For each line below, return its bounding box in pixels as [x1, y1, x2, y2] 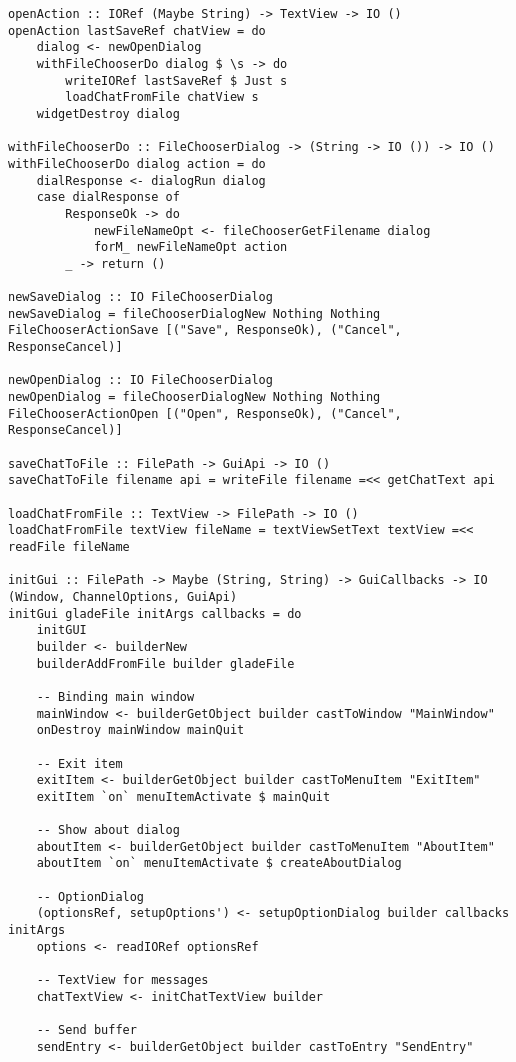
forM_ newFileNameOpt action [93, 240, 288, 255]
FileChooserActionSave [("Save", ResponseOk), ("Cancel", [8, 323, 402, 338]
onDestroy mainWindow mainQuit [36, 723, 245, 738]
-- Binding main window [36, 689, 195, 704]
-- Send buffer [36, 1023, 137, 1038]
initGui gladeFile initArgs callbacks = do [8, 606, 302, 621]
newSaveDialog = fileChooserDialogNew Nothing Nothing [8, 306, 381, 321]
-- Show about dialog [36, 823, 180, 838]
